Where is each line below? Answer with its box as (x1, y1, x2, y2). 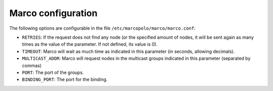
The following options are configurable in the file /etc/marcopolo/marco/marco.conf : (9, 25, 196, 31)
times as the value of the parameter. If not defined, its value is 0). (22, 41, 158, 47)
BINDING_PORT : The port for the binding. (22, 76, 108, 82)
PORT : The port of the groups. (22, 69, 84, 75)
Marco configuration (9, 8, 98, 19)
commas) (22, 62, 42, 68)
